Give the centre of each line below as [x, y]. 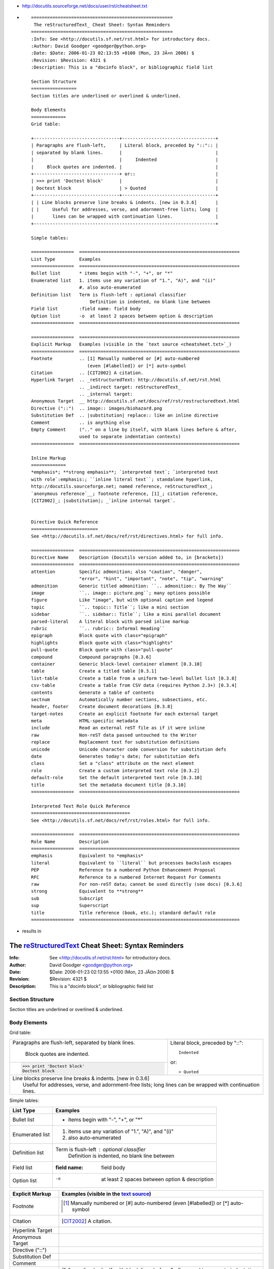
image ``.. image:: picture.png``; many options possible [121, 593]
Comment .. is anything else [81, 422]
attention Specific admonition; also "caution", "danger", [117, 572]
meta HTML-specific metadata [85, 721]
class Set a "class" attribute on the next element [113, 763]
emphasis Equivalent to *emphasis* [88, 856]
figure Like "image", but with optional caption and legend [122, 600]
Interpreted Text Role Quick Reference [81, 806]
